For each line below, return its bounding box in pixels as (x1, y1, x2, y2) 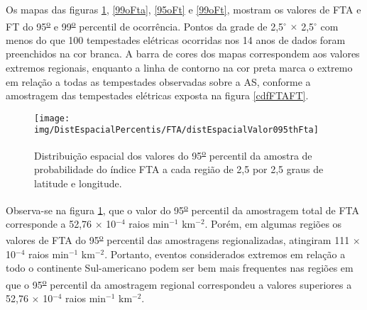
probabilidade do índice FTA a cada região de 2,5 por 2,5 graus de (34, 162, 324, 177)
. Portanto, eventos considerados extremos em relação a (104, 246, 346, 261)
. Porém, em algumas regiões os (204, 216, 342, 231)
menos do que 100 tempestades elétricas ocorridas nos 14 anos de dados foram (6, 32, 346, 47)
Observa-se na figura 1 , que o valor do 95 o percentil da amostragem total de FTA (6, 200, 360, 217)
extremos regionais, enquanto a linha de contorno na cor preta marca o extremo (6, 60, 353, 75)
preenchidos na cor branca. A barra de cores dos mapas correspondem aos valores (6, 46, 360, 61)
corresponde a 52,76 (6, 216, 92, 231)
